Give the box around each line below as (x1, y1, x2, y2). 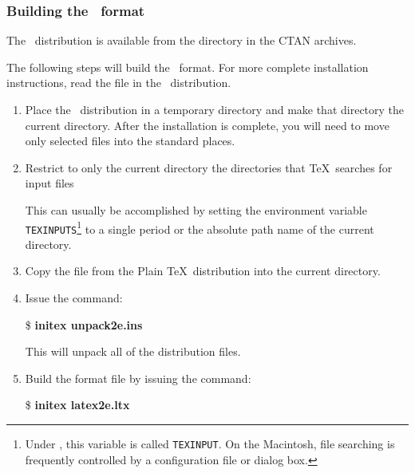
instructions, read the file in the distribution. (6, 74, 231, 91)
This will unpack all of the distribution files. (25, 343, 241, 360)
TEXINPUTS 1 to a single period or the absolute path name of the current (25, 218, 374, 237)
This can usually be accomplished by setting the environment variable (25, 201, 367, 218)
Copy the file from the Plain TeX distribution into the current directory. (25, 262, 381, 279)
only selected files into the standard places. (25, 132, 235, 149)
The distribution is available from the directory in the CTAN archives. (6, 32, 357, 49)
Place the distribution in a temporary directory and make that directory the (25, 101, 405, 117)
